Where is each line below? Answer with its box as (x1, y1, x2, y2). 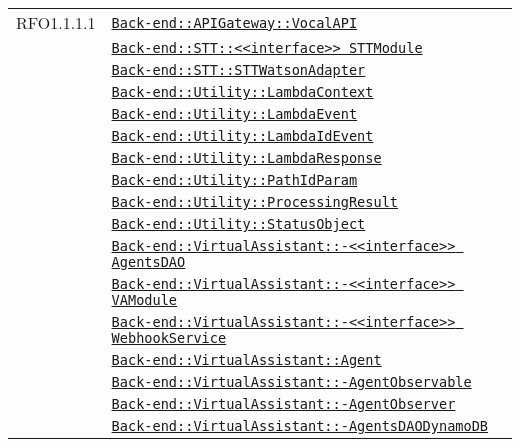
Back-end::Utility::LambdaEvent (111, 106, 358, 122)
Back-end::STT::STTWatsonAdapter (111, 62, 366, 78)
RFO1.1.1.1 (16, 11, 96, 34)
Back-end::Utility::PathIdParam (111, 172, 358, 188)
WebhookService (111, 330, 227, 346)
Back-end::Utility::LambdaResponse (111, 150, 382, 166)
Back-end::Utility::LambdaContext (111, 84, 374, 100)
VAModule (111, 292, 178, 308)
